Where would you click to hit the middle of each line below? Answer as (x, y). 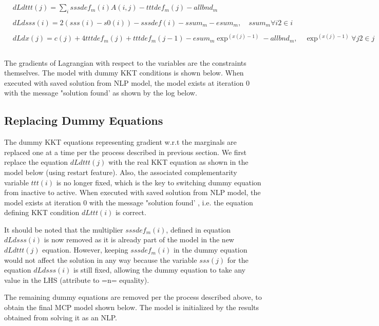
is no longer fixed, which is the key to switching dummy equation (159, 182)
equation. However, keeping (85, 250)
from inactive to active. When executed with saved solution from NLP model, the (132, 192)
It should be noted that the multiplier (64, 229)
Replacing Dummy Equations (84, 120)
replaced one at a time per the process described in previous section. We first (125, 152)
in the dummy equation (210, 250)
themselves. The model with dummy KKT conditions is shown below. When (124, 73)
